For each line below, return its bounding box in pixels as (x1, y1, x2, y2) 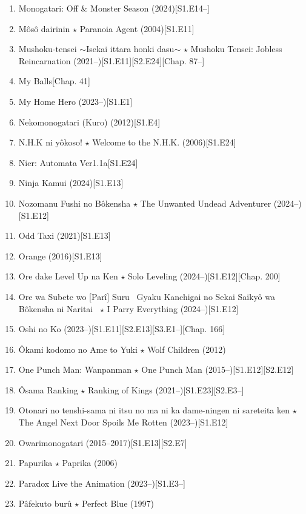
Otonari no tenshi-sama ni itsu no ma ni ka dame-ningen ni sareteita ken (18, 404, 290, 416)
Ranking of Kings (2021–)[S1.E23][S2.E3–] (88, 383, 244, 396)
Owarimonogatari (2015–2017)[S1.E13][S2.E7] (18, 436, 187, 449)
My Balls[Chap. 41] (18, 75, 90, 87)
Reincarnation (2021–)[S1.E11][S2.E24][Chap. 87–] (18, 54, 205, 67)
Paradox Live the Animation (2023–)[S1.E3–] (18, 476, 186, 489)
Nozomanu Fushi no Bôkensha (18, 196, 131, 209)
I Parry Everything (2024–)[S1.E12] (107, 302, 239, 315)
